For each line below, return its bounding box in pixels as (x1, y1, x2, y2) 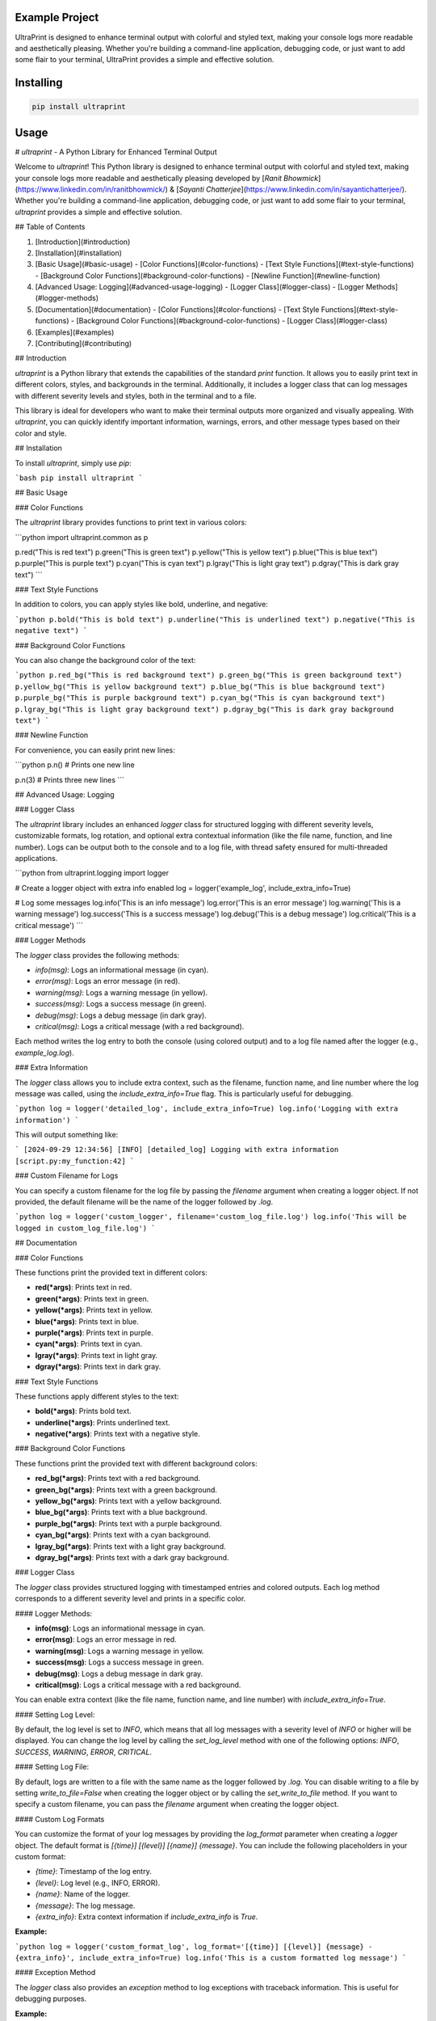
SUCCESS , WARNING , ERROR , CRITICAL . (15, 1747, 153, 1757)
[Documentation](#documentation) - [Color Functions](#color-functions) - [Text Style (35, 304, 320, 314)
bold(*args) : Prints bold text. (35, 1407, 132, 1416)
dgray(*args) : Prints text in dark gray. (35, 1362, 161, 1372)
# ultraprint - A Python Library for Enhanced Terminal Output (15, 146, 217, 157)
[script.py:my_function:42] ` (15, 1156, 135, 1166)
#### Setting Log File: (15, 1762, 89, 1772)
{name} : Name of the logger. (35, 1889, 131, 1899)
